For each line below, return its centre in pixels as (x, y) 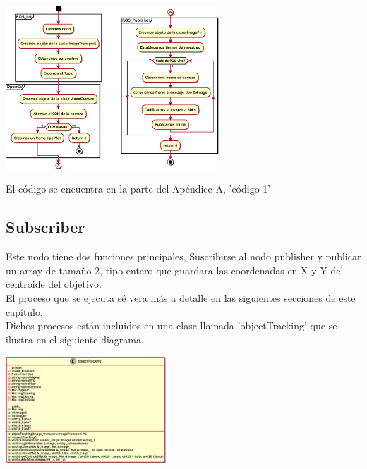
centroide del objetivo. (54, 284)
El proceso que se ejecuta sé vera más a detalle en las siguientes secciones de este (181, 297)
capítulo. (24, 311)
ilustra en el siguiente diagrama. (75, 339)
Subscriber (46, 227)
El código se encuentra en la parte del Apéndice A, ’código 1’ (138, 189)
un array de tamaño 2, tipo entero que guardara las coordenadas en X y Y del (175, 270)
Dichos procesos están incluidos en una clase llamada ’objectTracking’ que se (172, 325)
